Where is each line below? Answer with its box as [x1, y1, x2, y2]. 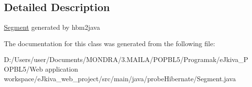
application [45, 63, 78, 74]
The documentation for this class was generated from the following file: [4, 38, 215, 48]
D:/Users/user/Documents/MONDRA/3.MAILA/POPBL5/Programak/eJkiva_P [4, 54, 248, 64]
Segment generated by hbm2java [4, 22, 100, 32]
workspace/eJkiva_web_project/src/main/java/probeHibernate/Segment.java [4, 73, 236, 83]
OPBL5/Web [4, 63, 43, 74]
